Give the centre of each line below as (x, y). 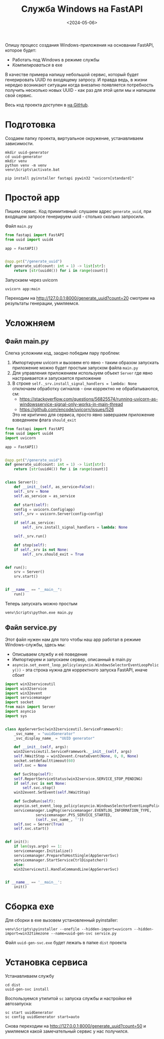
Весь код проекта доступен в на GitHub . (47, 105)
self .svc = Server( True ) (39, 824)
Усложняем (30, 323)
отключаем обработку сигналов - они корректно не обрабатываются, (85, 389)
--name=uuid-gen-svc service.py (84, 933)
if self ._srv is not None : (41, 550)
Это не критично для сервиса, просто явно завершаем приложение (83, 415)
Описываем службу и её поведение (50, 654)
